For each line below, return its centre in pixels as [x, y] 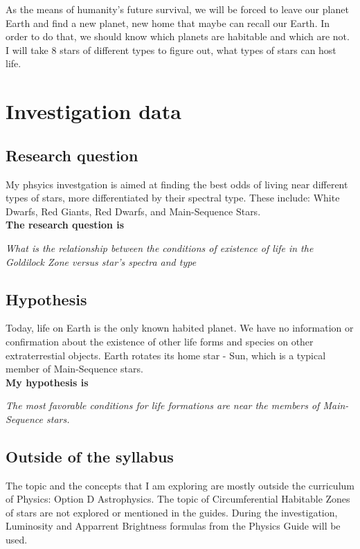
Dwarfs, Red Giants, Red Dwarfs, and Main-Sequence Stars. [133, 211]
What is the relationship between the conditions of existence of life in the [160, 247]
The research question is [65, 225]
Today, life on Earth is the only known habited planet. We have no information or [180, 328]
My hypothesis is [47, 382]
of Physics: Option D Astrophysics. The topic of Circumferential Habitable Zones [178, 499]
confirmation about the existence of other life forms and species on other [160, 341]
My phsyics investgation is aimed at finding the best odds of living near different [177, 184]
